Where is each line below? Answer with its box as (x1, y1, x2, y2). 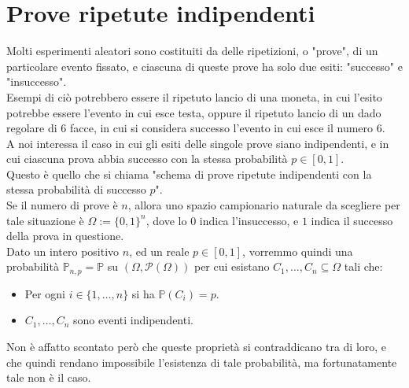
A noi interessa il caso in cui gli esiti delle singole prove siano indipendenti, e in (6, 135, 389, 151)
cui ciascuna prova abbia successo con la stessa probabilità (6, 150, 288, 167)
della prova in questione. (6, 227, 124, 244)
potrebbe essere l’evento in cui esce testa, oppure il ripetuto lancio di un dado (6, 104, 381, 120)
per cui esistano (193, 258, 270, 275)
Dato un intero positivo (6, 242, 120, 259)
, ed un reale (129, 242, 190, 259)
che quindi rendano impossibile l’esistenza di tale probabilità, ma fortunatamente (6, 353, 397, 370)
